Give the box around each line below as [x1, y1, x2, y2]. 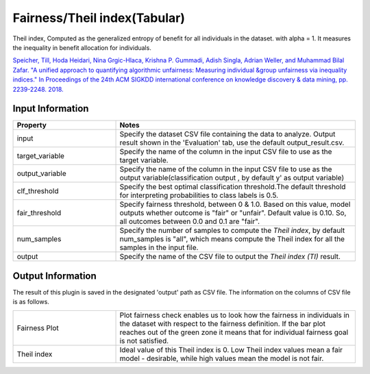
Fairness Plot [16, 323, 60, 332]
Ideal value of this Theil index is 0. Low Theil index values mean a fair [119, 345, 343, 354]
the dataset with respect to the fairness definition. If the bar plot [119, 319, 325, 328]
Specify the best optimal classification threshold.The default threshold [119, 182, 346, 192]
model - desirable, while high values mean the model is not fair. [119, 353, 324, 363]
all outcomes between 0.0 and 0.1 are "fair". [119, 216, 260, 226]
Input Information [12, 103, 89, 114]
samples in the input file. [119, 243, 199, 253]
